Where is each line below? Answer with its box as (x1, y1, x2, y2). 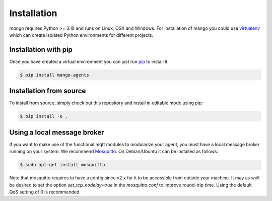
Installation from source (9, 87, 86, 95)
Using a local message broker (9, 128, 104, 137)
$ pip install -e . (20, 113, 68, 119)
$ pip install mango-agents (20, 72, 89, 78)
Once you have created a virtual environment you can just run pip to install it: (9, 58, 169, 64)
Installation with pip (9, 45, 73, 54)
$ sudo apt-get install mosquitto (20, 162, 105, 168)
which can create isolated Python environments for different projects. (9, 32, 154, 38)
